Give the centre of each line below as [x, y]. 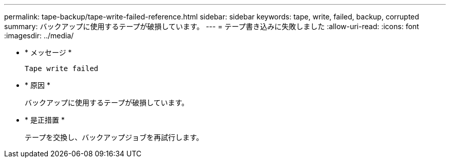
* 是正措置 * [45, 120]
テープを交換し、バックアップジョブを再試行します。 [114, 137]
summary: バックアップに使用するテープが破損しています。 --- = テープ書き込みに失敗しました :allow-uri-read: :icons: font [212, 26]
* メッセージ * [48, 52]
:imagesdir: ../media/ [39, 36]
